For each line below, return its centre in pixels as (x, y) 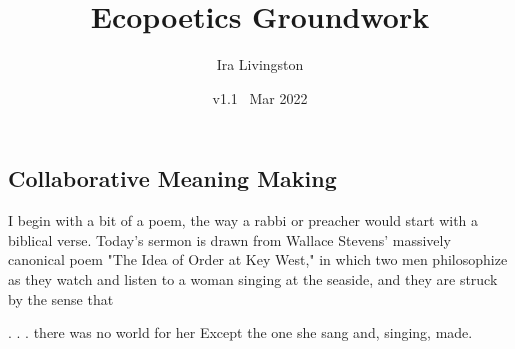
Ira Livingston (260, 64)
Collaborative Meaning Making (172, 178)
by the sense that (61, 298)
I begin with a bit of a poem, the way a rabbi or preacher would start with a (243, 220)
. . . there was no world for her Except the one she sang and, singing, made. (240, 332)
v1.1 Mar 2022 (260, 97)
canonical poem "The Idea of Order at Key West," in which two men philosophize (258, 259)
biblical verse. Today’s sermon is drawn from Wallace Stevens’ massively (229, 239)
